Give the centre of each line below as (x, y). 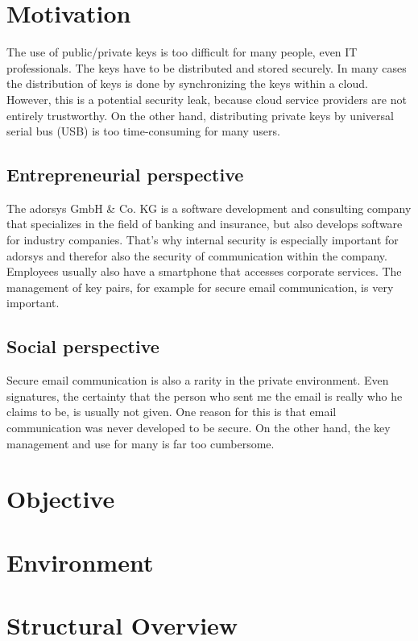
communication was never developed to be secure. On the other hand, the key (199, 428)
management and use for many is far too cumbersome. (141, 443)
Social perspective (83, 346)
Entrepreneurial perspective (125, 175)
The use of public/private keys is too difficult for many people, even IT (182, 52)
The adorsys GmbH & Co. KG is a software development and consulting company (209, 208)
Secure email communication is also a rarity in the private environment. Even (198, 380)
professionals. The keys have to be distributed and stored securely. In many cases (207, 67)
